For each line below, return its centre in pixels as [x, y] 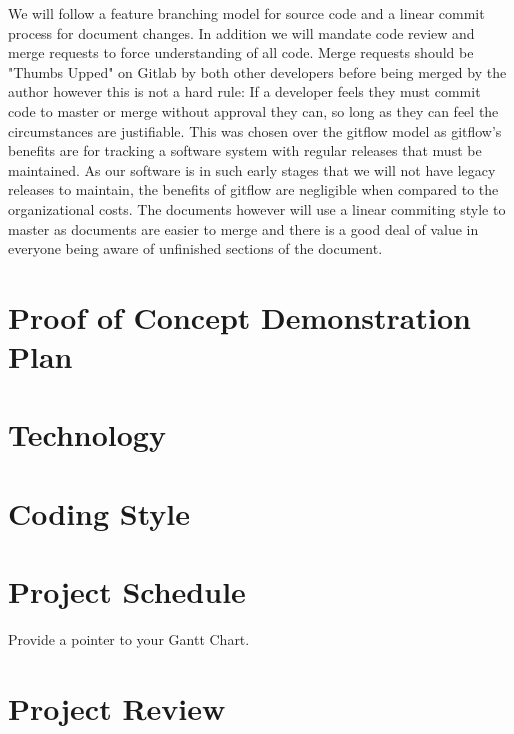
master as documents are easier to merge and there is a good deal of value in [243, 228]
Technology [87, 434]
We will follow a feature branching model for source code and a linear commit [246, 13]
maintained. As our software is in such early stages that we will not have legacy [252, 169]
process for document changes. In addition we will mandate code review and [241, 32]
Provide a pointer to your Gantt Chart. [129, 639]
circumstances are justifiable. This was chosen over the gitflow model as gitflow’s [255, 130]
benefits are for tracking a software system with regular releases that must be [245, 150]
